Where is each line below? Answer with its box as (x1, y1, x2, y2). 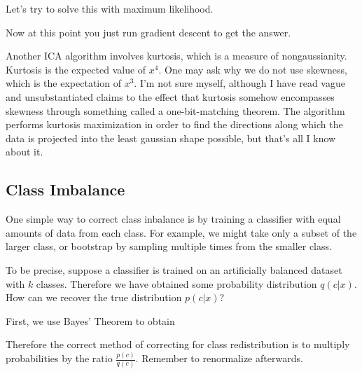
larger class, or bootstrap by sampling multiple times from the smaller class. (6, 239, 332, 254)
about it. (6, 144, 43, 159)
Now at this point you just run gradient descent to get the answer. (6, 25, 291, 39)
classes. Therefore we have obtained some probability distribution (36, 276, 317, 291)
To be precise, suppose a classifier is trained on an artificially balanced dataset (6, 262, 342, 277)
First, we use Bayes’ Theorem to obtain (6, 313, 175, 328)
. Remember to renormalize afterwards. (135, 351, 303, 366)
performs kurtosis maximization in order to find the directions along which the (6, 117, 343, 132)
